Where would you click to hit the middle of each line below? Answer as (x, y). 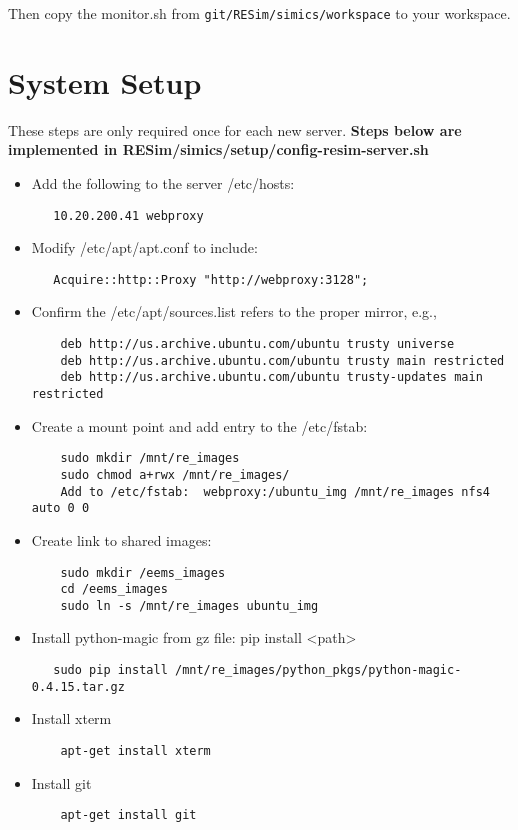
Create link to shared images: (121, 539)
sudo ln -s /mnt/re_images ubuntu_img (189, 605)
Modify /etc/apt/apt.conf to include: (144, 247)
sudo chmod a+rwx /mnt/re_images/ (175, 474)
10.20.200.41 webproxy (128, 215)
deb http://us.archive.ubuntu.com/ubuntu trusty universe (257, 344)
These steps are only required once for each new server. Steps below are (235, 129)
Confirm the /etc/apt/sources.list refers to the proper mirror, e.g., (234, 311)
